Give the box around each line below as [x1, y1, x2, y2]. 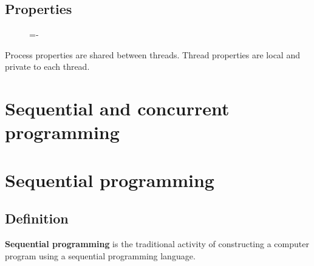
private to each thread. [5, 60, 90, 73]
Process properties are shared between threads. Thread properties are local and [5, 48, 300, 61]
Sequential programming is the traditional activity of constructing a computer [5, 237, 309, 250]
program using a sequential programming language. [5, 249, 196, 262]
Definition [5, 209, 69, 228]
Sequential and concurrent [5, 96, 230, 121]
